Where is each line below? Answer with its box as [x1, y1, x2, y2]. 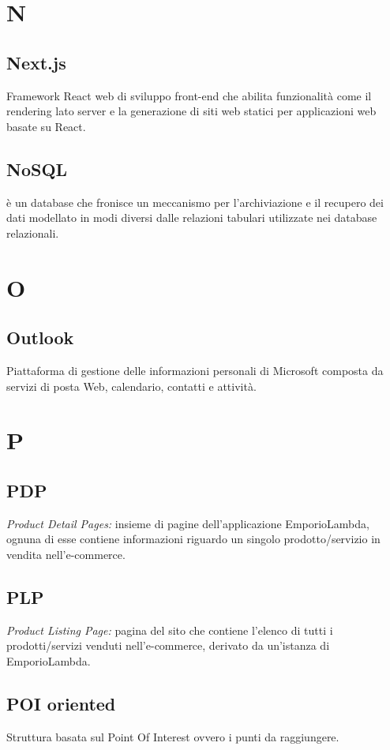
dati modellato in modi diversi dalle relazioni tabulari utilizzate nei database [6, 209, 377, 226]
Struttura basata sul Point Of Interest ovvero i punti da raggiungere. [6, 728, 339, 744]
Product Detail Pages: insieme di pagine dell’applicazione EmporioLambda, [6, 515, 369, 531]
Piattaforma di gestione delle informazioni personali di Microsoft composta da [6, 362, 384, 378]
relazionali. [6, 224, 59, 241]
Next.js [6, 50, 66, 74]
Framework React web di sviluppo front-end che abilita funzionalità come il [6, 87, 372, 103]
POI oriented [6, 691, 116, 715]
